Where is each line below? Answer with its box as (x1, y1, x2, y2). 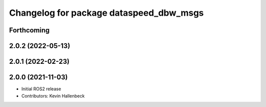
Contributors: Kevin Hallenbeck (21, 93, 85, 99)
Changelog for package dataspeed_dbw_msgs (9, 7, 204, 18)
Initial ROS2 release (21, 86, 62, 92)
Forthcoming (9, 26, 50, 34)
